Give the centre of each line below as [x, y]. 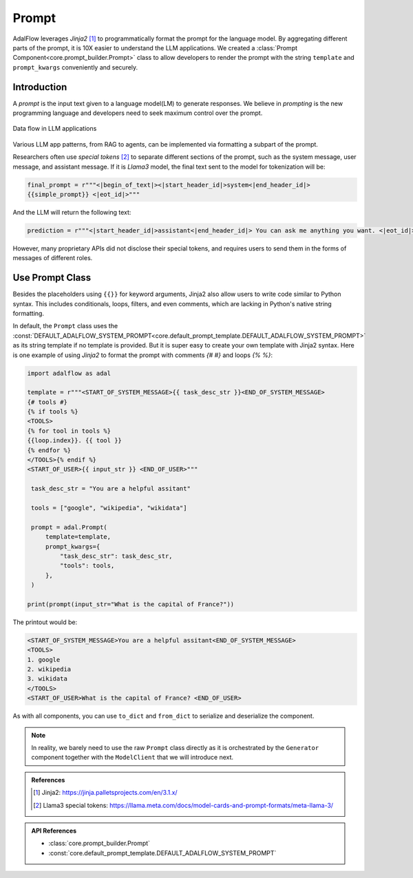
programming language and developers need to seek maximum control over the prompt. [138, 113]
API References [54, 831]
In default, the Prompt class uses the [65, 326]
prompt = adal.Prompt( [70, 527]
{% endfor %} [49, 450]
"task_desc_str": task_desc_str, [116, 556]
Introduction [40, 87]
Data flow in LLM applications [55, 129]
